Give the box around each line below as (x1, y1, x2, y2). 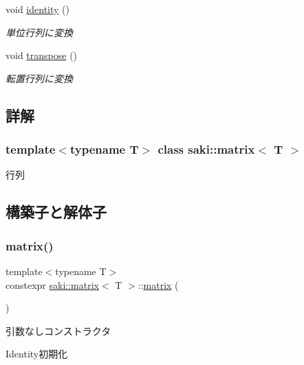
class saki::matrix (158, 141, 255, 158)
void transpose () (6, 48, 78, 62)
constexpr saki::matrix (6, 277, 99, 292)
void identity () (6, 2, 69, 16)
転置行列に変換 (6, 71, 73, 85)
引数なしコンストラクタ (6, 323, 111, 338)
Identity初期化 (6, 346, 68, 361)
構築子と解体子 (6, 201, 107, 222)
